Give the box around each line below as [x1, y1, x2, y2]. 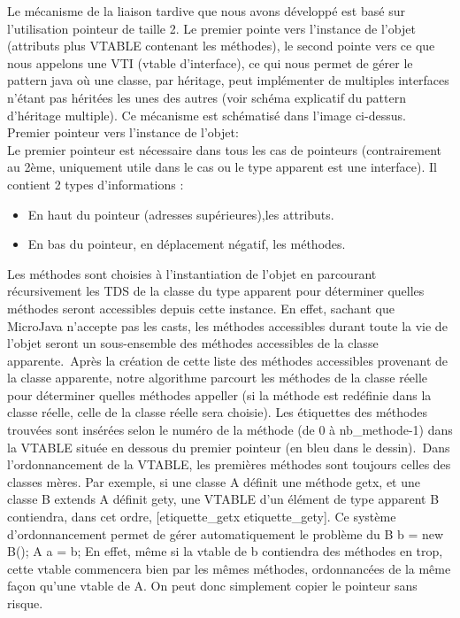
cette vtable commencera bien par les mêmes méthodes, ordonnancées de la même [7, 559, 451, 577]
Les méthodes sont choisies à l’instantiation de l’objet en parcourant [7, 264, 377, 282]
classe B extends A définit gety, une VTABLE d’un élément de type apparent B [7, 490, 440, 508]
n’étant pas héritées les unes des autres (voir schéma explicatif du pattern [7, 88, 406, 106]
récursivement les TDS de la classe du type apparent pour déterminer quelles [7, 282, 425, 300]
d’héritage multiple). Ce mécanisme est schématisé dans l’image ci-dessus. [7, 105, 406, 124]
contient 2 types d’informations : [7, 174, 184, 193]
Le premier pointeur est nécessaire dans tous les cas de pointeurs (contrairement [7, 140, 442, 158]
